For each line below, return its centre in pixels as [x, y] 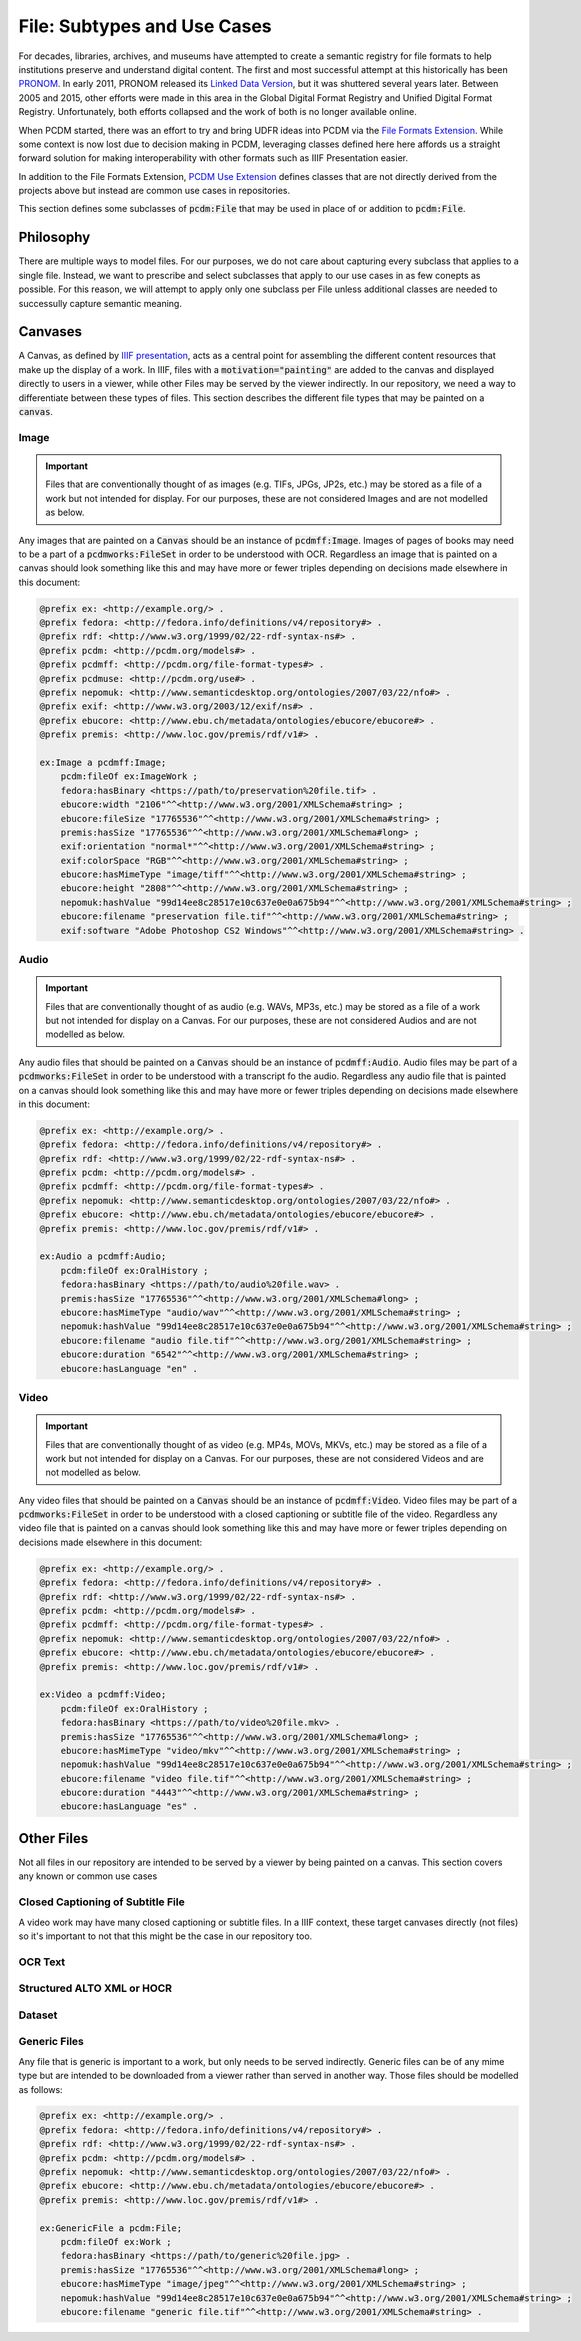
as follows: [41, 2089]
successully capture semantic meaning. [100, 303]
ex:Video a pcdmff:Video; [103, 1694]
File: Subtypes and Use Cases [145, 26]
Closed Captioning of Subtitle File [101, 1902]
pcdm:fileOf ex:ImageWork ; [129, 776]
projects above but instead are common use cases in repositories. [154, 191]
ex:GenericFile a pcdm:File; [111, 2228]
